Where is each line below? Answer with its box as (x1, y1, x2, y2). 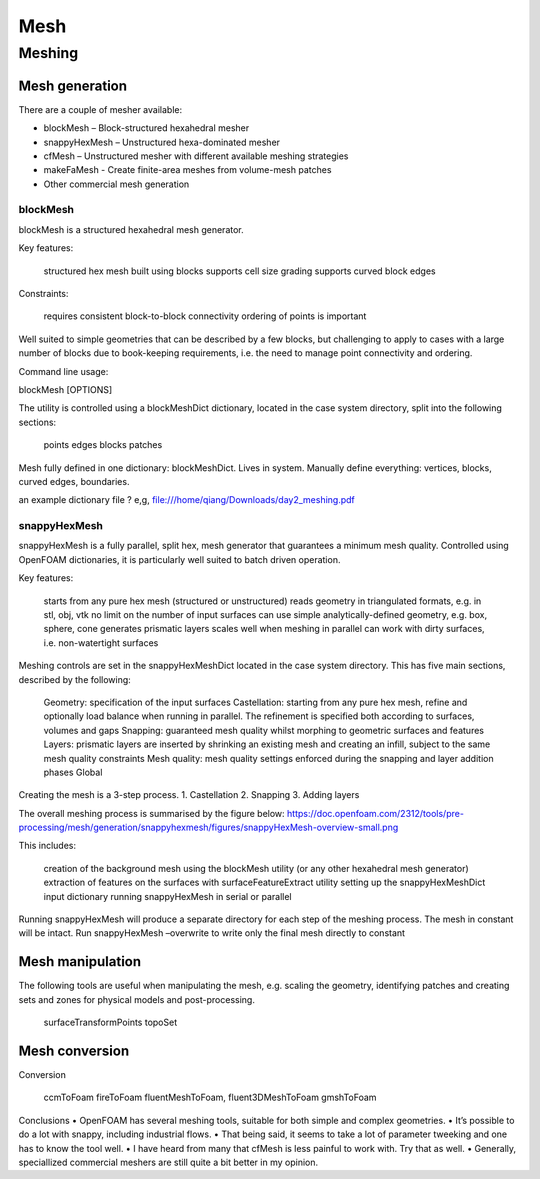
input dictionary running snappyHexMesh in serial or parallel (43, 890, 292, 902)
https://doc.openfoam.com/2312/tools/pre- (286, 807, 465, 819)
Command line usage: (18, 365, 109, 377)
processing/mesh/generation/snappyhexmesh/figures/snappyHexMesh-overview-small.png (18, 821, 399, 834)
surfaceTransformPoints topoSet (43, 1016, 178, 1029)
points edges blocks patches (43, 439, 163, 451)
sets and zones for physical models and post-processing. (18, 993, 255, 1005)
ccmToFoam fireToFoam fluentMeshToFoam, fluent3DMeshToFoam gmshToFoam (43, 1091, 377, 1104)
